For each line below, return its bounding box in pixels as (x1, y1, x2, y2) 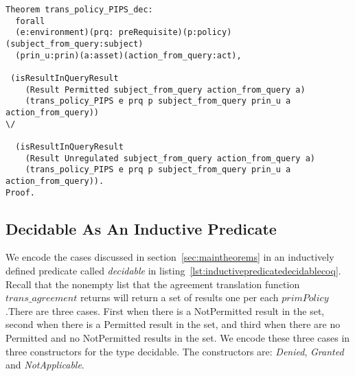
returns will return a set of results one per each (80, 290, 279, 305)
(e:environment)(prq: (15, 27, 114, 38)
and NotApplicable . (5, 357, 84, 372)
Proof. (5, 187, 35, 198)
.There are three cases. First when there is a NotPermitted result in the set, (5, 303, 325, 318)
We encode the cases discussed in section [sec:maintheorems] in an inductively (5, 250, 334, 264)
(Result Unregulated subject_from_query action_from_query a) (25, 153, 316, 163)
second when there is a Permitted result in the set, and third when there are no (5, 317, 341, 331)
